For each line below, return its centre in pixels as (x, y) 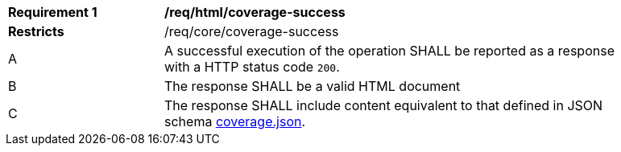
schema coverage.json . (235, 121)
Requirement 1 (53, 12)
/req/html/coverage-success (255, 12)
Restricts (36, 31)
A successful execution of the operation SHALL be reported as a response (389, 51)
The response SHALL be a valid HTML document (313, 86)
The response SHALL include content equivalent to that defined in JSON (384, 105)
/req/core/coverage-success (252, 31)
